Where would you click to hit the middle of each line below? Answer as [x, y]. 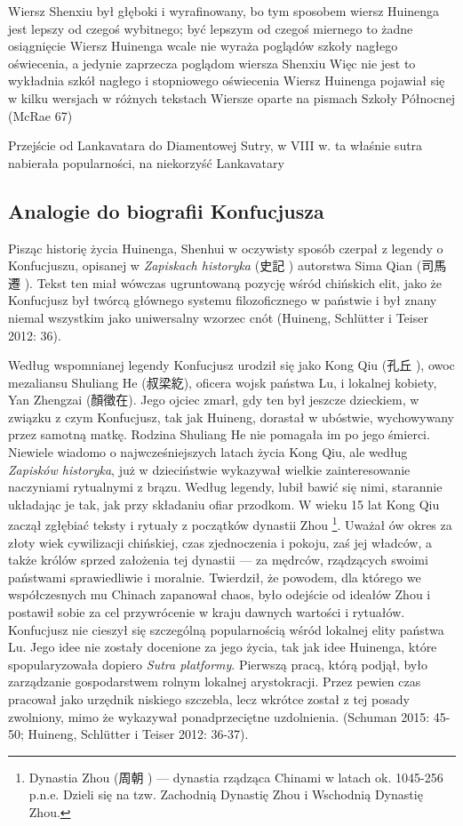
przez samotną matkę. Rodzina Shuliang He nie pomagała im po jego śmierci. [219, 434]
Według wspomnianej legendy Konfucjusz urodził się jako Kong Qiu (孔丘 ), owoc [231, 365]
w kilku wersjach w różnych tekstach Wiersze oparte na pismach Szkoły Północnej [232, 97]
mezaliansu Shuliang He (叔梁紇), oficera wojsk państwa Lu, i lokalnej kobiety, [223, 382]
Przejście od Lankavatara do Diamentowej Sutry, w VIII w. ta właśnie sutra [216, 145]
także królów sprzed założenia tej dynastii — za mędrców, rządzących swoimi [218, 560]
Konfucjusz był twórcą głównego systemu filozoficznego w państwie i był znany [223, 300]
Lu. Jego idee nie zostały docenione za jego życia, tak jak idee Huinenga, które [223, 647]
